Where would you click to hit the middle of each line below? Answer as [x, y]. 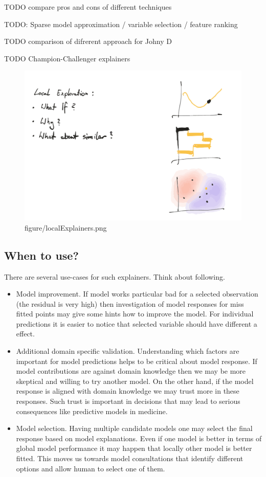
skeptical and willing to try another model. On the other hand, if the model [135, 381]
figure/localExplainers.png [66, 227]
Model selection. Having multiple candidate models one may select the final [134, 428]
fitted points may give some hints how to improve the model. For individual [135, 314]
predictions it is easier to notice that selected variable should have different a [137, 323]
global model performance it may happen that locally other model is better [134, 448]
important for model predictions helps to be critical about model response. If [137, 361]
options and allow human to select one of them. [91, 468]
